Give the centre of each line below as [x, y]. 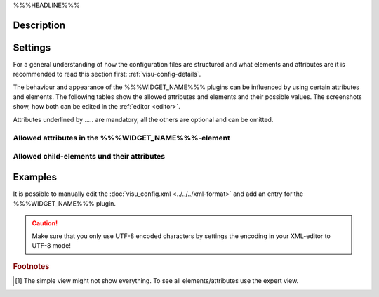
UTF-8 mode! [52, 246]
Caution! [45, 223]
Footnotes [31, 266]
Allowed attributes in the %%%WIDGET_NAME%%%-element [122, 138]
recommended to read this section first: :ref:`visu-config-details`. [107, 74]
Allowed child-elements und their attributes [89, 157]
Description [39, 25]
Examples [35, 177]
